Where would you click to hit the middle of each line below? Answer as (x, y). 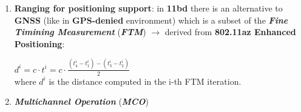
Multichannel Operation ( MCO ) (81, 101)
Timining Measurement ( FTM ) (80, 32)
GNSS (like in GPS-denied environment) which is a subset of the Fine (151, 20)
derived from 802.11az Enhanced (230, 32)
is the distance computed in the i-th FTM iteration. (145, 81)
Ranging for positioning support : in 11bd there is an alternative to (148, 8)
